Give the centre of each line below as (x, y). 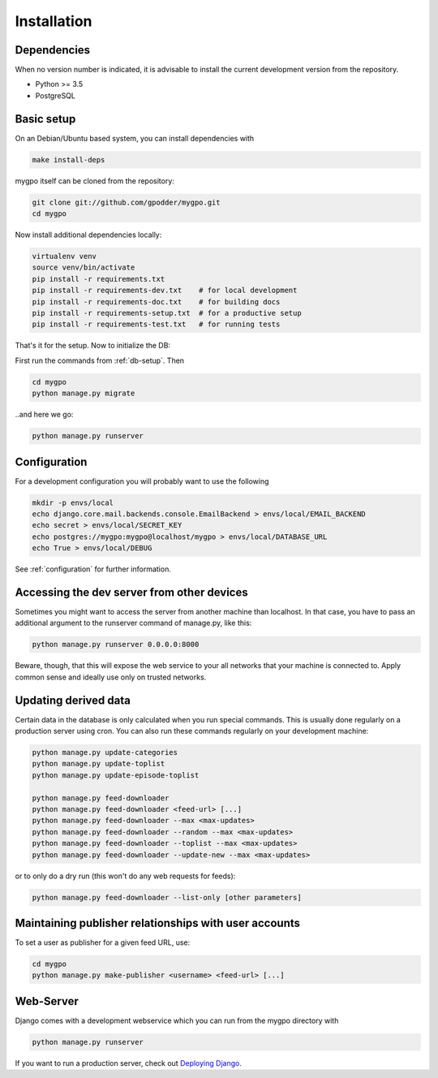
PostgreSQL (56, 95)
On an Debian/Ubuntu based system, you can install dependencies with (135, 138)
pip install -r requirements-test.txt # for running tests (156, 324)
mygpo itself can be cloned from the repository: (94, 181)
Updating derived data (73, 700)
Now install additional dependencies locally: (88, 235)
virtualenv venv (64, 257)
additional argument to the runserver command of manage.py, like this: (133, 623)
